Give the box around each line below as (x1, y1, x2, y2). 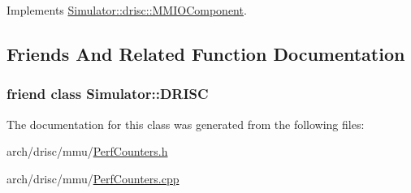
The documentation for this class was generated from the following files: (6, 115, 365, 132)
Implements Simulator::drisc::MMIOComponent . (6, 2, 247, 18)
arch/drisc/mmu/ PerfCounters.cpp (6, 169, 180, 187)
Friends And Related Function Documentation (6, 41, 405, 66)
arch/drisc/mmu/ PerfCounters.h (6, 143, 168, 160)
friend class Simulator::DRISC (6, 84, 209, 104)
